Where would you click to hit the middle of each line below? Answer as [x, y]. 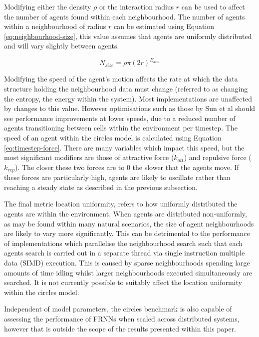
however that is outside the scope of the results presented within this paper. [120, 328]
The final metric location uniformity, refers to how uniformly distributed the [121, 204]
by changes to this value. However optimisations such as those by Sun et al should [130, 108]
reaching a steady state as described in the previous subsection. [101, 187]
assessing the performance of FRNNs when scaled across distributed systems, [122, 318]
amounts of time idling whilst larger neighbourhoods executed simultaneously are [128, 272]
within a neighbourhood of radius [55, 26]
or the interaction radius [136, 6]
